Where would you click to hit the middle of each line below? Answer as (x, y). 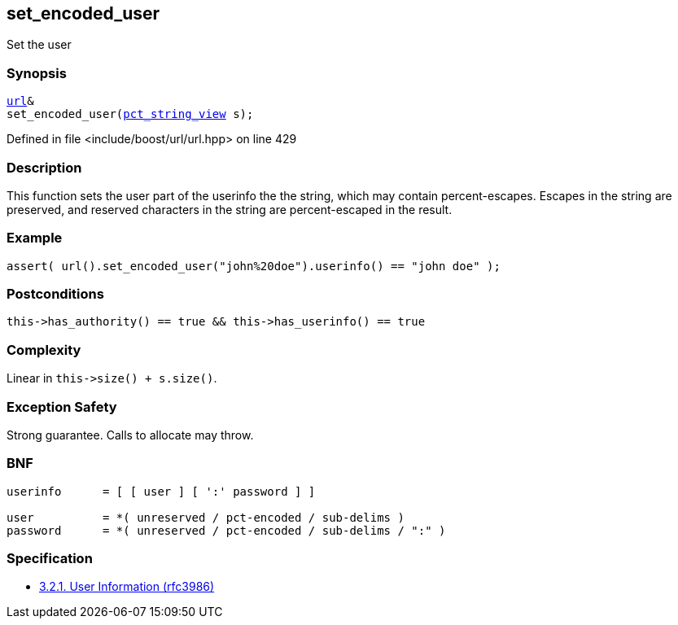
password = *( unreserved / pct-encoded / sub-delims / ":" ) (226, 530)
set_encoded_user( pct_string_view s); (130, 114)
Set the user (39, 45)
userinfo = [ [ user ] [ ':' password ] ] (161, 491)
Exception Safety (62, 406)
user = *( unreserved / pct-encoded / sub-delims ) (206, 517)
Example (35, 238)
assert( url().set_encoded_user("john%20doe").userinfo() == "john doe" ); (254, 266)
